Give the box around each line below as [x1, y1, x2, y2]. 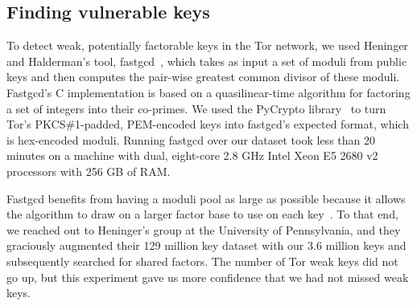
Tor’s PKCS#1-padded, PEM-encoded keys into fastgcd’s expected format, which [6, 116, 409, 133]
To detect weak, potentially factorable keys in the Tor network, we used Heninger [6, 37, 408, 54]
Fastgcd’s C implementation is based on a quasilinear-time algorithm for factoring [6, 84, 411, 100]
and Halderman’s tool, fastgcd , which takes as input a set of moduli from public [6, 52, 407, 69]
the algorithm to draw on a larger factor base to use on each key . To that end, [6, 206, 398, 222]
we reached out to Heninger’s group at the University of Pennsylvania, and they [6, 221, 401, 238]
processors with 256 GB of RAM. [6, 162, 171, 179]
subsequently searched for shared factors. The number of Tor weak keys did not [6, 252, 398, 269]
